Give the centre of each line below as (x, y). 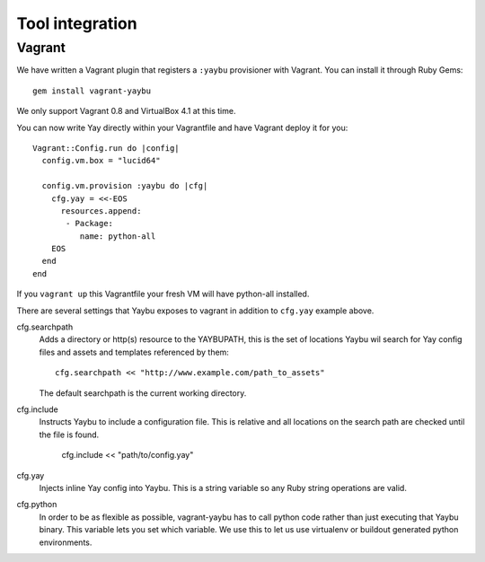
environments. (66, 542)
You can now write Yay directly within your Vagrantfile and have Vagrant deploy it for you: (182, 127)
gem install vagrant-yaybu (92, 91)
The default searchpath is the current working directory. (143, 393)
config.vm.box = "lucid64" (101, 161)
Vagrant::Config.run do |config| (106, 148)
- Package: (90, 224)
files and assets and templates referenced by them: (134, 352)
